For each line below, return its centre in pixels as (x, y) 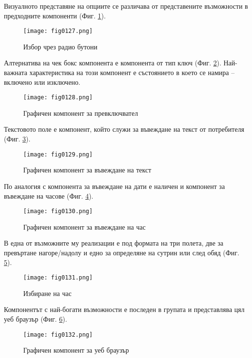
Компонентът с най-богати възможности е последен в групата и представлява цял (124, 309)
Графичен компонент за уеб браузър (76, 350)
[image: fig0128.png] (58, 98)
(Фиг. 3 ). (17, 139)
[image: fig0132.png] (58, 335)
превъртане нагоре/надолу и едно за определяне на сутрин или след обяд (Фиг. (122, 252)
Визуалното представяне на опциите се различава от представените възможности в (126, 6)
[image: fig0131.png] (58, 278)
